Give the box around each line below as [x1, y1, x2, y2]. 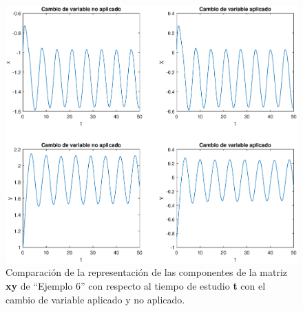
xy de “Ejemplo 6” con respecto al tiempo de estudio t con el [6, 279, 266, 293]
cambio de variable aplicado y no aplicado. [6, 292, 185, 306]
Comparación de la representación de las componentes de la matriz [6, 265, 288, 279]
